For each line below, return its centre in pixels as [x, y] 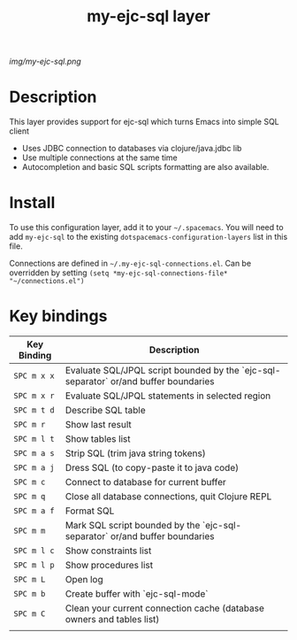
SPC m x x [34, 376]
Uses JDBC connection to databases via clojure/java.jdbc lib [132, 149]
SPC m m [30, 531]
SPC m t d [34, 410]
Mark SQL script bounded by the [133, 525]
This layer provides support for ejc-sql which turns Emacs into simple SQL [145, 122]
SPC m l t [34, 439]
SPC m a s [34, 453]
